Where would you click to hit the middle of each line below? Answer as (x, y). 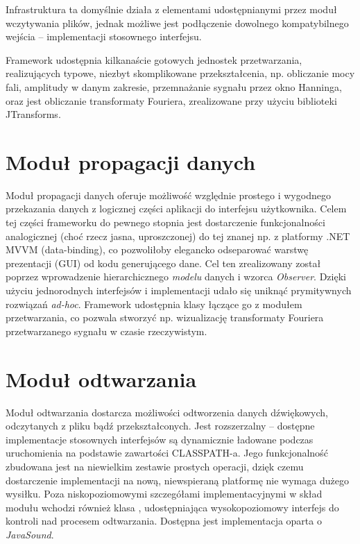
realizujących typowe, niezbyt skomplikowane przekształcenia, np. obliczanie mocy (180, 73)
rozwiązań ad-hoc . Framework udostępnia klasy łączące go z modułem (154, 304)
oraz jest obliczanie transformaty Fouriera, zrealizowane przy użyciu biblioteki (171, 100)
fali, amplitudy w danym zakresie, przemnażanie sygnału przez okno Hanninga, (174, 86)
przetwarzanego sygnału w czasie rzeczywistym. (106, 331)
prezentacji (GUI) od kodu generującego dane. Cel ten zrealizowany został (163, 263)
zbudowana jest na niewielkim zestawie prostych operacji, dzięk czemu (155, 466)
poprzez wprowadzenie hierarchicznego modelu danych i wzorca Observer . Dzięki (176, 277)
